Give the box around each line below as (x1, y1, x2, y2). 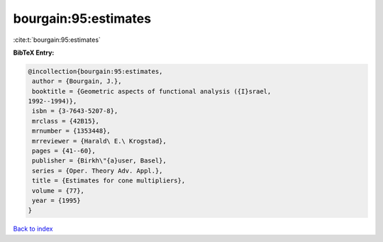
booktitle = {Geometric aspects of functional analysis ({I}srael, (32, 87, 272, 95)
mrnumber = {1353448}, (32, 127, 111, 135)
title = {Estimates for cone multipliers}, (32, 177, 186, 185)
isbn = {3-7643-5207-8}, (32, 107, 118, 115)
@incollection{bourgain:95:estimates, (28, 67, 163, 75)
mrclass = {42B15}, (32, 117, 99, 125)
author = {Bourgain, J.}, (32, 77, 122, 85)
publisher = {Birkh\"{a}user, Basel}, (32, 157, 167, 165)
